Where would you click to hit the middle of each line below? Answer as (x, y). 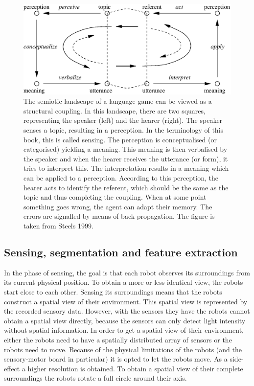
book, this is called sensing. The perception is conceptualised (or (120, 139)
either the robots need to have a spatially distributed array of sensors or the (118, 339)
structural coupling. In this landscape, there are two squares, (115, 110)
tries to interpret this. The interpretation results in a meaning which (126, 168)
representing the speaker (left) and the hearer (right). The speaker (123, 120)
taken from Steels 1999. (58, 225)
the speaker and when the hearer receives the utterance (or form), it (126, 158)
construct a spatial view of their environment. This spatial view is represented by (126, 301)
